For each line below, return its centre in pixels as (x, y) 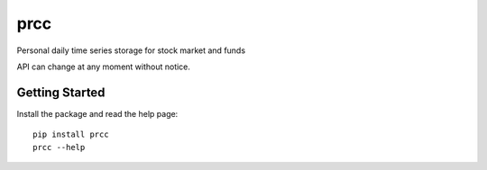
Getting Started (61, 92)
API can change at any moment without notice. (104, 67)
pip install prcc (71, 134)
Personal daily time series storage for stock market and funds (131, 50)
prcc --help (59, 147)
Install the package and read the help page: (97, 113)
